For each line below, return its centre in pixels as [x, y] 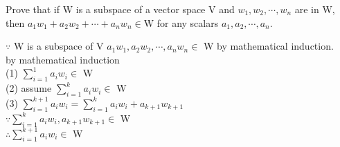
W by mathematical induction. [269, 46]
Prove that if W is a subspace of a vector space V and [120, 9]
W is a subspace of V [59, 46]
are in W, [315, 9]
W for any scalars [181, 22]
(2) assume [29, 88]
